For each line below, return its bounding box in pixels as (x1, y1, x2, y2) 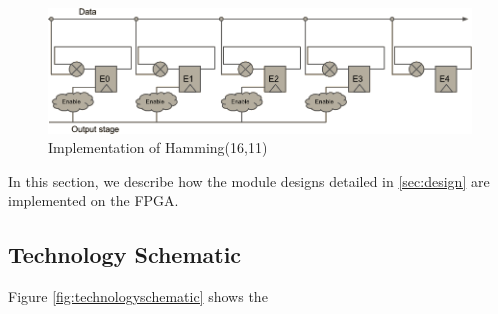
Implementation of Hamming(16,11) (48, 137, 268, 158)
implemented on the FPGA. (8, 190, 179, 211)
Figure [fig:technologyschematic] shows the (8, 286, 268, 307)
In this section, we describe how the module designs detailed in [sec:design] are (8, 170, 490, 191)
